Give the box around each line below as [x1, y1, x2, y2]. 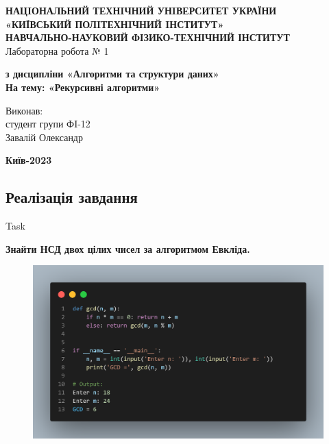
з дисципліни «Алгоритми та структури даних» [5, 66, 219, 81]
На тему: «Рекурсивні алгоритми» [5, 79, 160, 94]
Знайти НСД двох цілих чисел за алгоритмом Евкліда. [5, 241, 250, 256]
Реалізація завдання [5, 186, 138, 208]
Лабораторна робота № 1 [5, 43, 109, 58]
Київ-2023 [5, 153, 52, 167]
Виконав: [5, 103, 43, 117]
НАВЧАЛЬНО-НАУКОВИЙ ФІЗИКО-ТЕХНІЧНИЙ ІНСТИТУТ [5, 30, 290, 45]
